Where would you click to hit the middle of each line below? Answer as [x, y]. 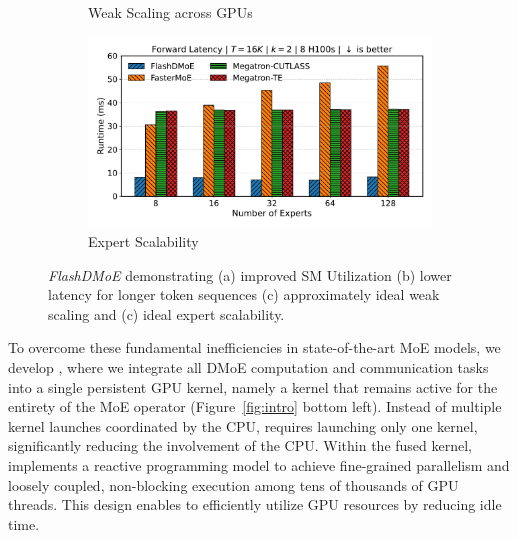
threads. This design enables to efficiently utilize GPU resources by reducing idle [255, 504]
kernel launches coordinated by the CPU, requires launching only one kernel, [243, 425]
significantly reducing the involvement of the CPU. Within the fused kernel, [240, 445]
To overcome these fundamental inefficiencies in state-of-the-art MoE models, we [254, 347]
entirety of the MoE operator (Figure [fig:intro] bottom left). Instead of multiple [255, 406]
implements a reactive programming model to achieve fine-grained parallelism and [259, 464]
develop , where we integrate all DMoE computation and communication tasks [248, 366]
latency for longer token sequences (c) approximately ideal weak [244, 294]
